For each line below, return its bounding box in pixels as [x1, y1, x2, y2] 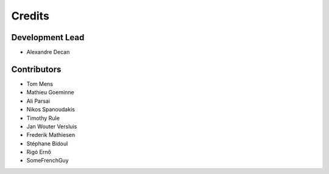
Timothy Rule [26, 114, 60, 122]
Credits [11, 9, 50, 23]
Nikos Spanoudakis [26, 106, 76, 113]
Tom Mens [26, 80, 54, 88]
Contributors [11, 64, 62, 74]
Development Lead [11, 32, 85, 43]
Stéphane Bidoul [26, 140, 68, 147]
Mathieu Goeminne [26, 89, 74, 96]
